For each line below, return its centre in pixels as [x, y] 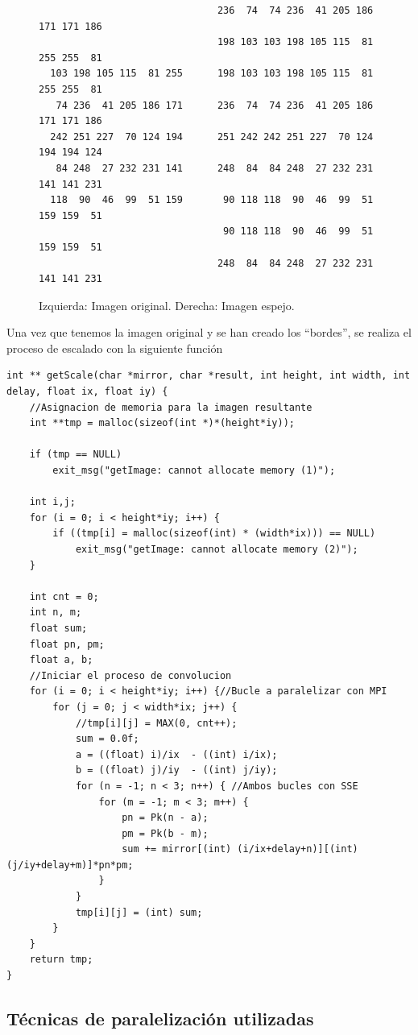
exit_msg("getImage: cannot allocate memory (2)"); [217, 549]
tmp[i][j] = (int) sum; [139, 912]
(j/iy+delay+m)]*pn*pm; [70, 865]
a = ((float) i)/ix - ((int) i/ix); [176, 754]
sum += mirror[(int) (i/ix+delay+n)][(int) [240, 849]
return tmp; [61, 960]
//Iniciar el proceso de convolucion [130, 675]
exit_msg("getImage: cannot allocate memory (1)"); [194, 471]
